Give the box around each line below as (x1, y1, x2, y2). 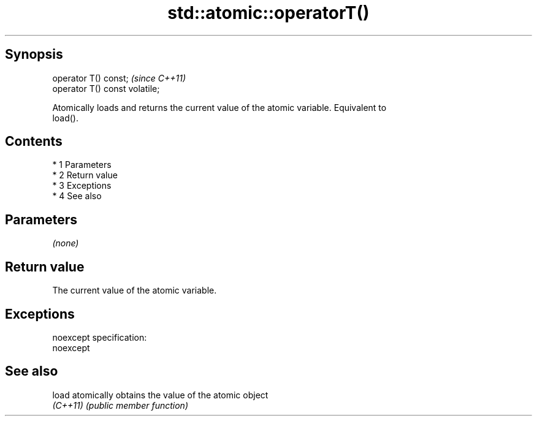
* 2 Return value (52, 170, 118, 181)
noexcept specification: (52, 332, 147, 343)
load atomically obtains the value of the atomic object (52, 389, 268, 400)
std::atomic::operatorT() (167, 2, 370, 23)
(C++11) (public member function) (52, 400, 188, 411)
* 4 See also (52, 191, 102, 202)
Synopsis (5, 47, 63, 63)
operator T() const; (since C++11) (52, 72, 186, 83)
